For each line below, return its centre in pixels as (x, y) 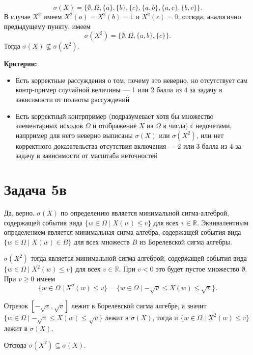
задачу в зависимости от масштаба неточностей (86, 155)
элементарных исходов (49, 125)
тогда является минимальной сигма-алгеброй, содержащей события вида (139, 258)
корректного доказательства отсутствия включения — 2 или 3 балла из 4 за (128, 146)
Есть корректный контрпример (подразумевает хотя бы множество (114, 116)
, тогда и (165, 317)
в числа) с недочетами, (197, 125)
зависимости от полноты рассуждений (72, 99)
